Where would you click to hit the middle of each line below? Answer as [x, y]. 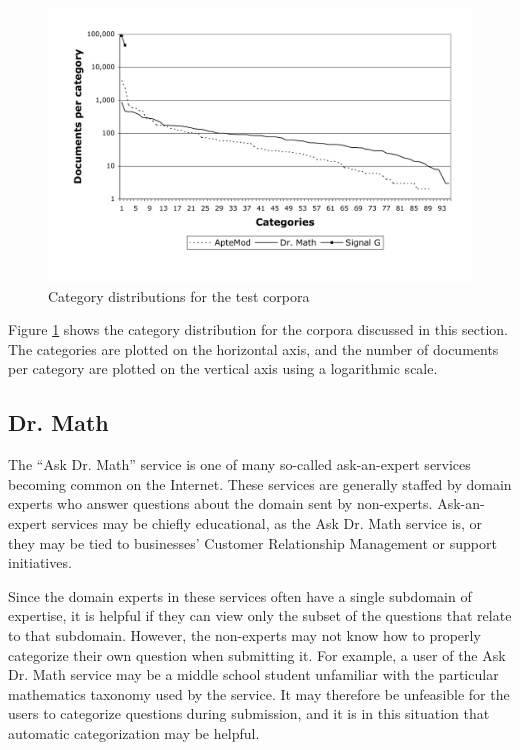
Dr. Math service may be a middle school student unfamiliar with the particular [253, 674]
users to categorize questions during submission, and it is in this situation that [249, 713]
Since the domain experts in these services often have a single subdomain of [240, 595]
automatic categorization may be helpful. [134, 733]
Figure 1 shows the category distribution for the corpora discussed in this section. [258, 329]
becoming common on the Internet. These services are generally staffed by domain [260, 483]
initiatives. [40, 562]
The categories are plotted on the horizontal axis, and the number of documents [253, 348]
